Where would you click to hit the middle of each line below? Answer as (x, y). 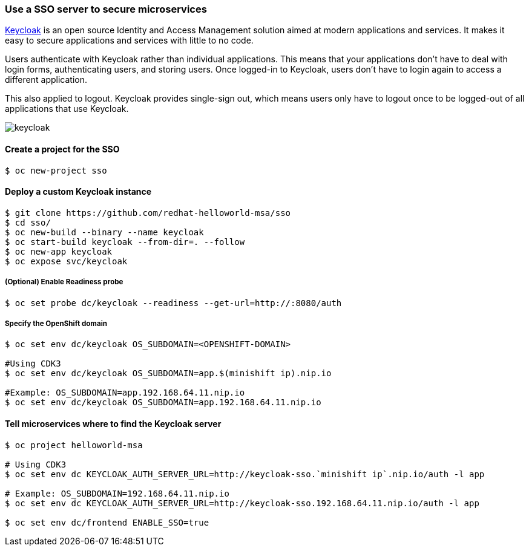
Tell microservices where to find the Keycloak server (113, 423)
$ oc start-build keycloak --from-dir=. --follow (125, 242)
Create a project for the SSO (62, 149)
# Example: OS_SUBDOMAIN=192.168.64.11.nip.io (117, 493)
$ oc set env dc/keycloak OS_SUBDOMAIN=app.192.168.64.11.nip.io (163, 403)
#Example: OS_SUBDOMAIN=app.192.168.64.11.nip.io (125, 393)
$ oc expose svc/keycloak (66, 261)
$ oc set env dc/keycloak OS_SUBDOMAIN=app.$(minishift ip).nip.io (168, 373)
